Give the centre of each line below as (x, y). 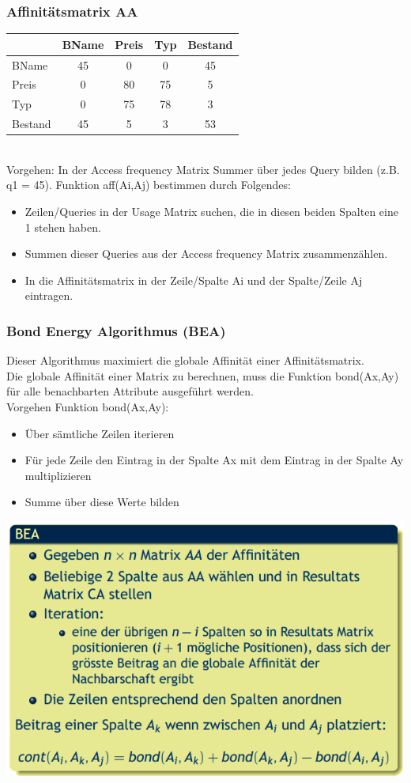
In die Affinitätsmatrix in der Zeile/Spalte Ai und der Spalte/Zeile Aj (194, 280)
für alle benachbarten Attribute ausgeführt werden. (130, 391)
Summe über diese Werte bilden (102, 502)
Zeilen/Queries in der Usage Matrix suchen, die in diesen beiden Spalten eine (211, 211)
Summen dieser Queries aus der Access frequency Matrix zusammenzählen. (206, 253)
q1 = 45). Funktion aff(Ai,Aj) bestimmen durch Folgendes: (149, 185)
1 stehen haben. (63, 227)
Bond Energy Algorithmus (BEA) (116, 330)
